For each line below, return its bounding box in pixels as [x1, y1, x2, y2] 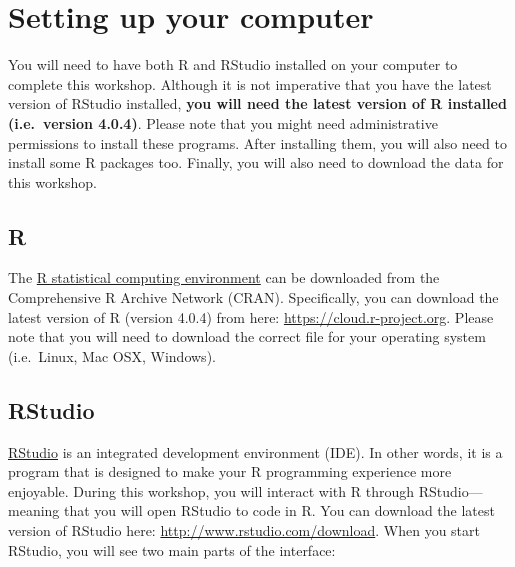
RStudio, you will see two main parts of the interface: [8, 539, 336, 560]
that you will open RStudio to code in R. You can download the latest [63, 500, 495, 521]
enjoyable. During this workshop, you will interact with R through [8, 480, 414, 501]
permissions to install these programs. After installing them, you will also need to [8, 132, 507, 153]
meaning [8, 500, 60, 521]
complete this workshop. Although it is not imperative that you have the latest [8, 73, 492, 94]
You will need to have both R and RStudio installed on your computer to [8, 54, 458, 75]
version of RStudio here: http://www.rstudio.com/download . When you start [8, 520, 480, 541]
